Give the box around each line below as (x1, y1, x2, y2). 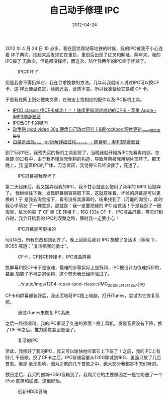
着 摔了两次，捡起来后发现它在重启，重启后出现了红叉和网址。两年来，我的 (5, 52, 161, 58)
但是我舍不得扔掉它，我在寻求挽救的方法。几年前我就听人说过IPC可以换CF (5, 79, 159, 85)
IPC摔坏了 (18, 69, 39, 75)
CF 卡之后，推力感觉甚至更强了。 (9, 326, 79, 332)
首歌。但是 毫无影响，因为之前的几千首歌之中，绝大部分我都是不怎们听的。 (5, 361, 161, 367)
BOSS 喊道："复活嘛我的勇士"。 (5, 243, 71, 249)
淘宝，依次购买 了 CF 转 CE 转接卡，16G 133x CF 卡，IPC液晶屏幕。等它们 (5, 209, 159, 215)
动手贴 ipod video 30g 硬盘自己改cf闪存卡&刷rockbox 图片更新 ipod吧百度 (12, 126, 161, 133)
